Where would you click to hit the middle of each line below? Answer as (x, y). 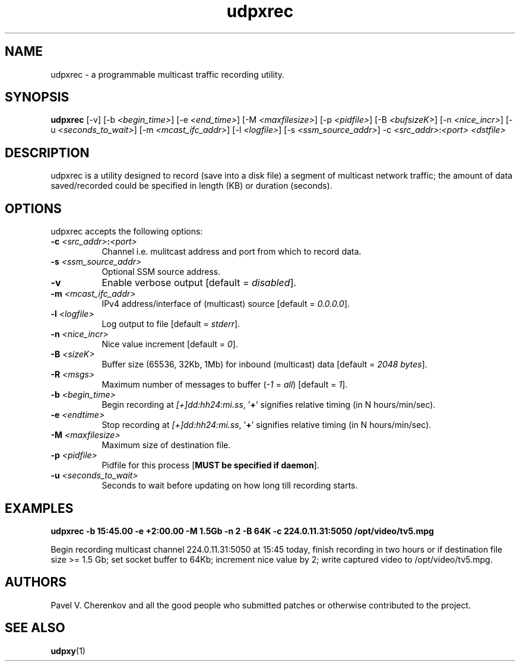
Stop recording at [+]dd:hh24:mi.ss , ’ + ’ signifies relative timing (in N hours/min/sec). (267, 425)
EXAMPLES (39, 508)
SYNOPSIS (37, 97)
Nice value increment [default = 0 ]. (170, 344)
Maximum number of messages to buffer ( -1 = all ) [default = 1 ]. (225, 385)
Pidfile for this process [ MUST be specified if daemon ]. (210, 465)
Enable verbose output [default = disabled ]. (199, 283)
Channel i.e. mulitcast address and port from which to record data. (232, 252)
